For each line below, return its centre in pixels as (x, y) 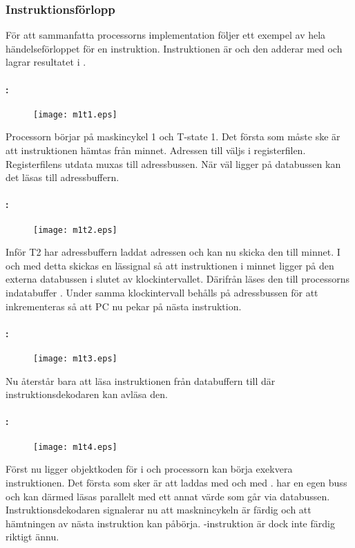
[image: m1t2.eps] (75, 230)
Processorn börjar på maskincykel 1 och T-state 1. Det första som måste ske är (173, 136)
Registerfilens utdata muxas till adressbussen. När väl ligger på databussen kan (173, 163)
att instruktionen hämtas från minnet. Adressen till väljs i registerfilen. (156, 150)
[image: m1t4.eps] (75, 447)
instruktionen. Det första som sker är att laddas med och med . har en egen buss (176, 482)
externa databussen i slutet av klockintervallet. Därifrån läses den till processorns (178, 279)
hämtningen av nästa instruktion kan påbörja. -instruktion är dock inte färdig (170, 523)
